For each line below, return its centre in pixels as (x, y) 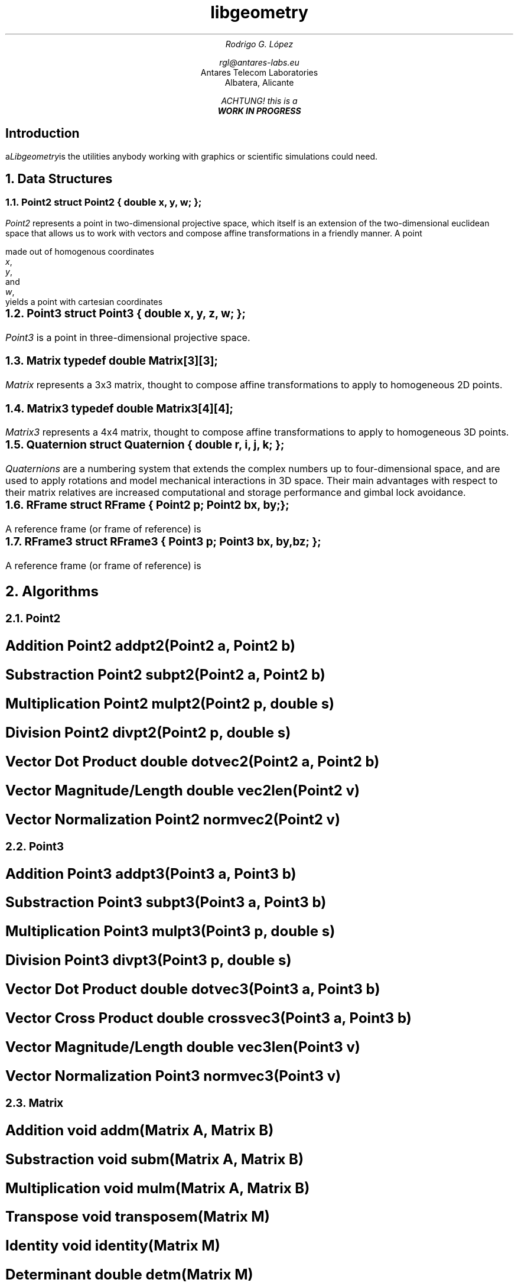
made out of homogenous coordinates (80, 251)
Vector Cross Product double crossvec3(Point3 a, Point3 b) (208, 1018)
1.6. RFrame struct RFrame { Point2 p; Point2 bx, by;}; (147, 505)
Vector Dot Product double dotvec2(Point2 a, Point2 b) (193, 761)
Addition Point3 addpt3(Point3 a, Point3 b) (151, 873)
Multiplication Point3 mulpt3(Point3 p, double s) (170, 931)
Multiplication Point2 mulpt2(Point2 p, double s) (170, 704)
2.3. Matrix (35, 1103)
